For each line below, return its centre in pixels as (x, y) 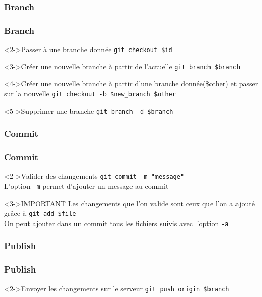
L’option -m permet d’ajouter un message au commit (86, 186)
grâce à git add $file (40, 213)
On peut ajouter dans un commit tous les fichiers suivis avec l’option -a (116, 223)
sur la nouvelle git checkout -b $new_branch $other (90, 93)
